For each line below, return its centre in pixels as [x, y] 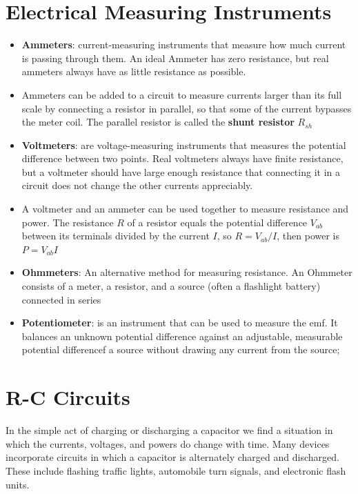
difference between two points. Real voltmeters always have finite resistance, [182, 158]
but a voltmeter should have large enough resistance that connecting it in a [181, 171]
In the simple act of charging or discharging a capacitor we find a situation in [169, 430]
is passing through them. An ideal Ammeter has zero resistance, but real [175, 58]
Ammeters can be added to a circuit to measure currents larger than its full [182, 94]
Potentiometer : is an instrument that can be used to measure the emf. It [180, 323]
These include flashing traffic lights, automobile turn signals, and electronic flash [176, 470]
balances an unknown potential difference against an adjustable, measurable [182, 336]
